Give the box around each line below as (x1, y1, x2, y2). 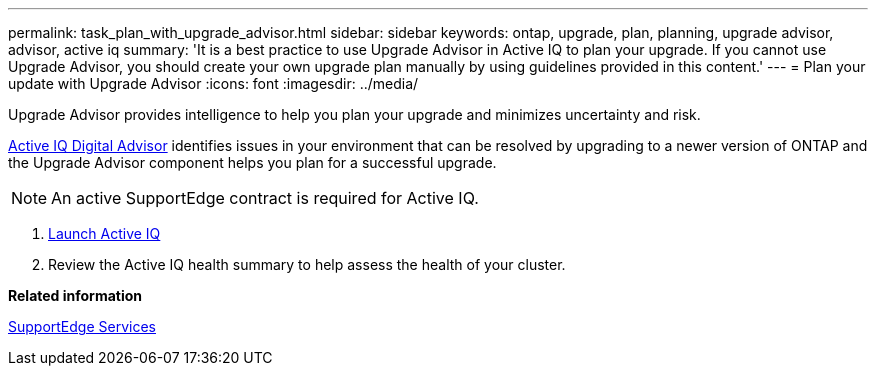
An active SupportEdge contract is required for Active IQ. (51, 188, 479, 208)
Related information (8, 287, 143, 304)
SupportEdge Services (8, 318, 156, 335)
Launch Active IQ (48, 225, 161, 242)
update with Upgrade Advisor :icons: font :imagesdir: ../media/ (8, 75, 419, 92)
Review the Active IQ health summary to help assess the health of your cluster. (48, 256, 566, 273)
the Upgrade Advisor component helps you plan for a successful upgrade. (8, 154, 497, 171)
